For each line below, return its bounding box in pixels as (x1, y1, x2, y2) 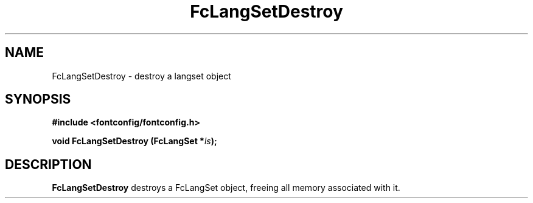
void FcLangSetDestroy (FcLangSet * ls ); (52, 136, 217, 147)
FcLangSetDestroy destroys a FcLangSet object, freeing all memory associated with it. (52, 182, 400, 193)
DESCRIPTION (5, 156, 92, 172)
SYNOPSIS (5, 92, 71, 107)
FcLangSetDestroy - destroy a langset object (52, 70, 231, 81)
